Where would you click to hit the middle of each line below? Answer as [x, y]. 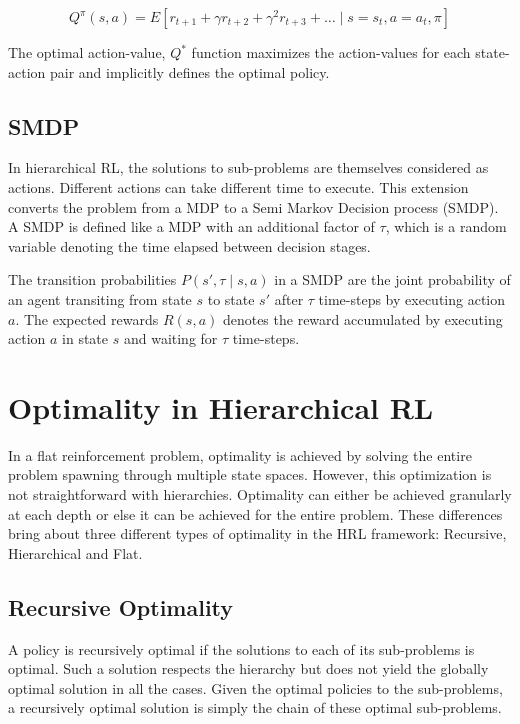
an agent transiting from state [100, 298]
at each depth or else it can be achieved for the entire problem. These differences [255, 513]
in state [85, 338]
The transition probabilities [92, 279]
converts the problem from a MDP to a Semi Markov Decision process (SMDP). [253, 206]
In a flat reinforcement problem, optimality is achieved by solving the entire [240, 454]
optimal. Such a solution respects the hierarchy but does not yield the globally [248, 668]
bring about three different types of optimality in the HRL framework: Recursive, [257, 533]
